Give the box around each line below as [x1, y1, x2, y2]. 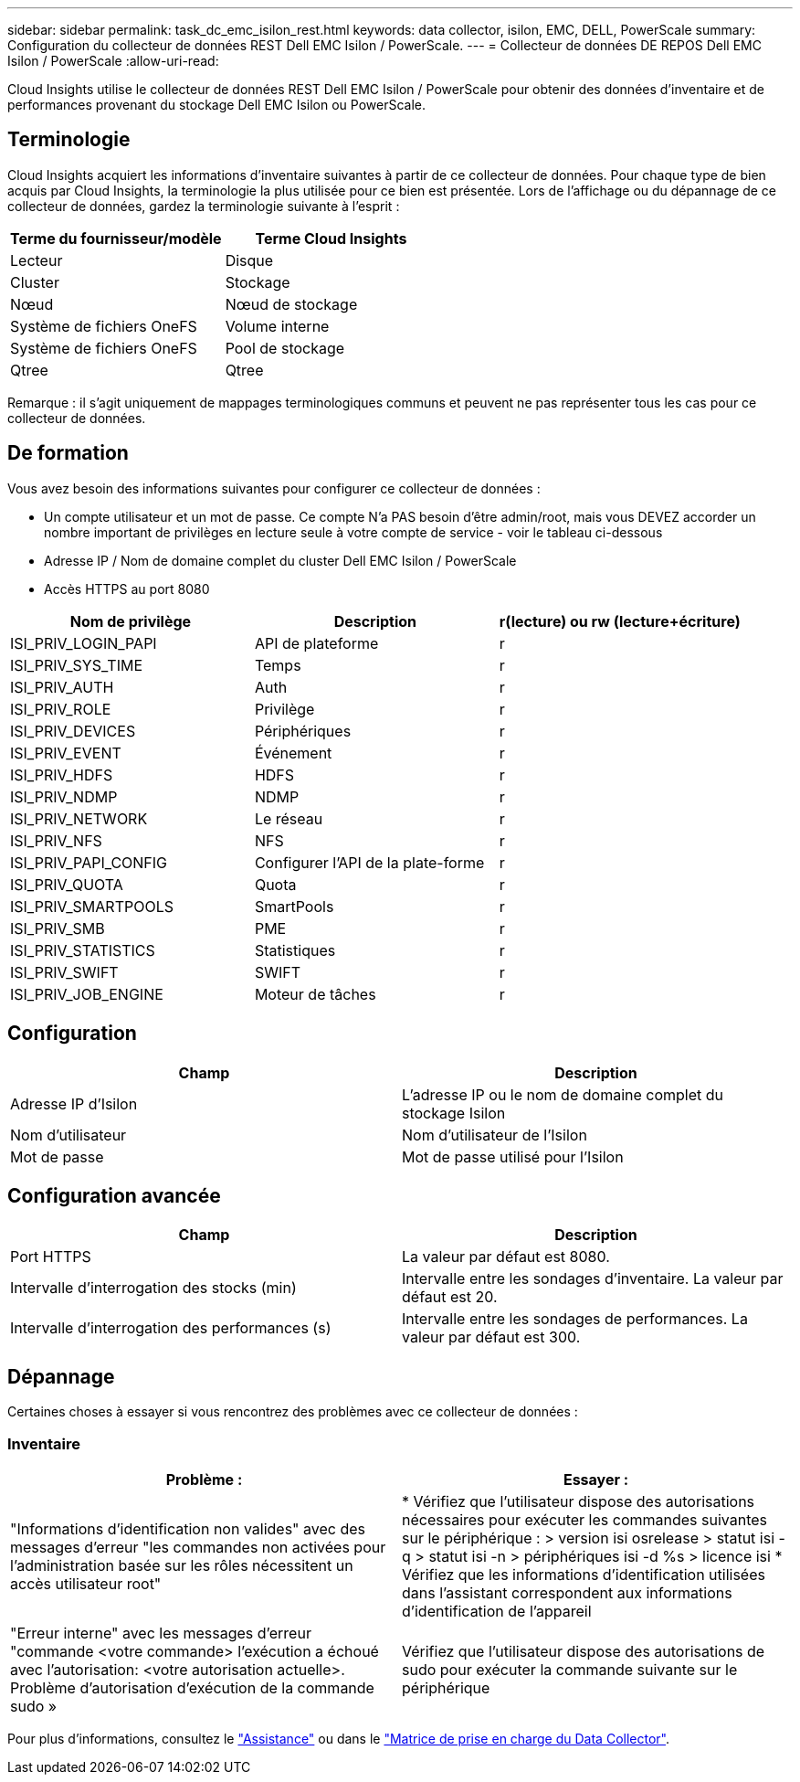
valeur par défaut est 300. [402, 1328, 581, 1347]
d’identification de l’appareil [402, 1601, 592, 1620]
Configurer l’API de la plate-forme [254, 853, 485, 872]
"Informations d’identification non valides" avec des [10, 1519, 366, 1538]
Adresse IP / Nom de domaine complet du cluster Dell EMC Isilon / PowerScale [44, 552, 517, 568]
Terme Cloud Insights [255, 228, 407, 248]
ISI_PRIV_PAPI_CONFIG [10, 853, 168, 872]
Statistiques [254, 940, 336, 960]
